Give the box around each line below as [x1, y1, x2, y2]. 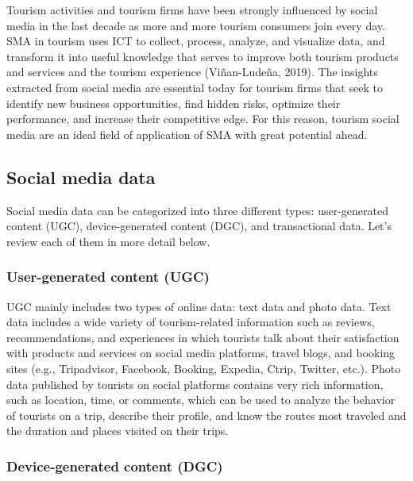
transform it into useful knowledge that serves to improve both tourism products [6, 48, 399, 64]
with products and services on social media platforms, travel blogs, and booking [6, 344, 396, 361]
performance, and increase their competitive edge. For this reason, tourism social [6, 110, 399, 127]
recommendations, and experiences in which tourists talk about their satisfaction [6, 329, 399, 345]
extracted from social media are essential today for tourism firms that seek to [6, 79, 383, 95]
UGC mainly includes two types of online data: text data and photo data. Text [6, 298, 392, 314]
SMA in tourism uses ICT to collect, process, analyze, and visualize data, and [6, 33, 385, 49]
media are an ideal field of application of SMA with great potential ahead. [6, 125, 368, 142]
